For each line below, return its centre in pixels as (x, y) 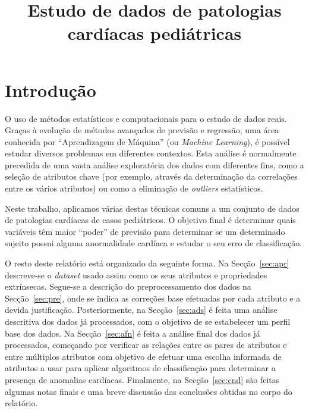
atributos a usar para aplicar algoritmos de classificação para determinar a (140, 368)
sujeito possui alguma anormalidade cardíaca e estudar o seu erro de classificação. (154, 243)
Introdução (51, 90)
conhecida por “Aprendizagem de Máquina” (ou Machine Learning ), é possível (147, 141)
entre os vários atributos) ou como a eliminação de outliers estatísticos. (134, 188)
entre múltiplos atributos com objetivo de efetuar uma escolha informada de (143, 356)
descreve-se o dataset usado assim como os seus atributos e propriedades (136, 274)
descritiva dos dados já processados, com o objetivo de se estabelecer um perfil (148, 321)
